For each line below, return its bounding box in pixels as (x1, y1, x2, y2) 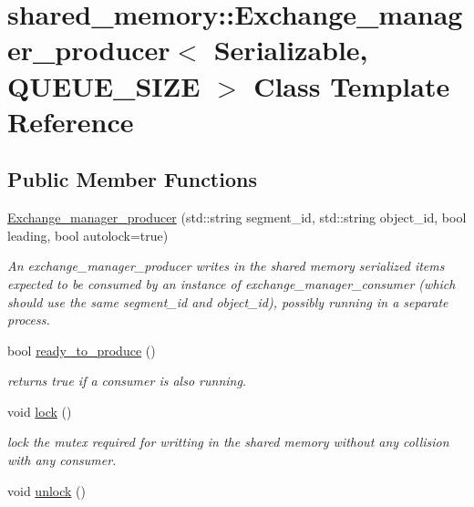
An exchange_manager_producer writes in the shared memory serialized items (7, 256, 445, 275)
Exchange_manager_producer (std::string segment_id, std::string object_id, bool (7, 208, 467, 227)
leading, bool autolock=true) (7, 225, 169, 244)
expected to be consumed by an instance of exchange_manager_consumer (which (7, 274, 456, 293)
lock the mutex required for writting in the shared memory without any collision (7, 432, 449, 451)
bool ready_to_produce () (7, 340, 156, 359)
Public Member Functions (7, 165, 257, 193)
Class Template (253, 67, 450, 104)
